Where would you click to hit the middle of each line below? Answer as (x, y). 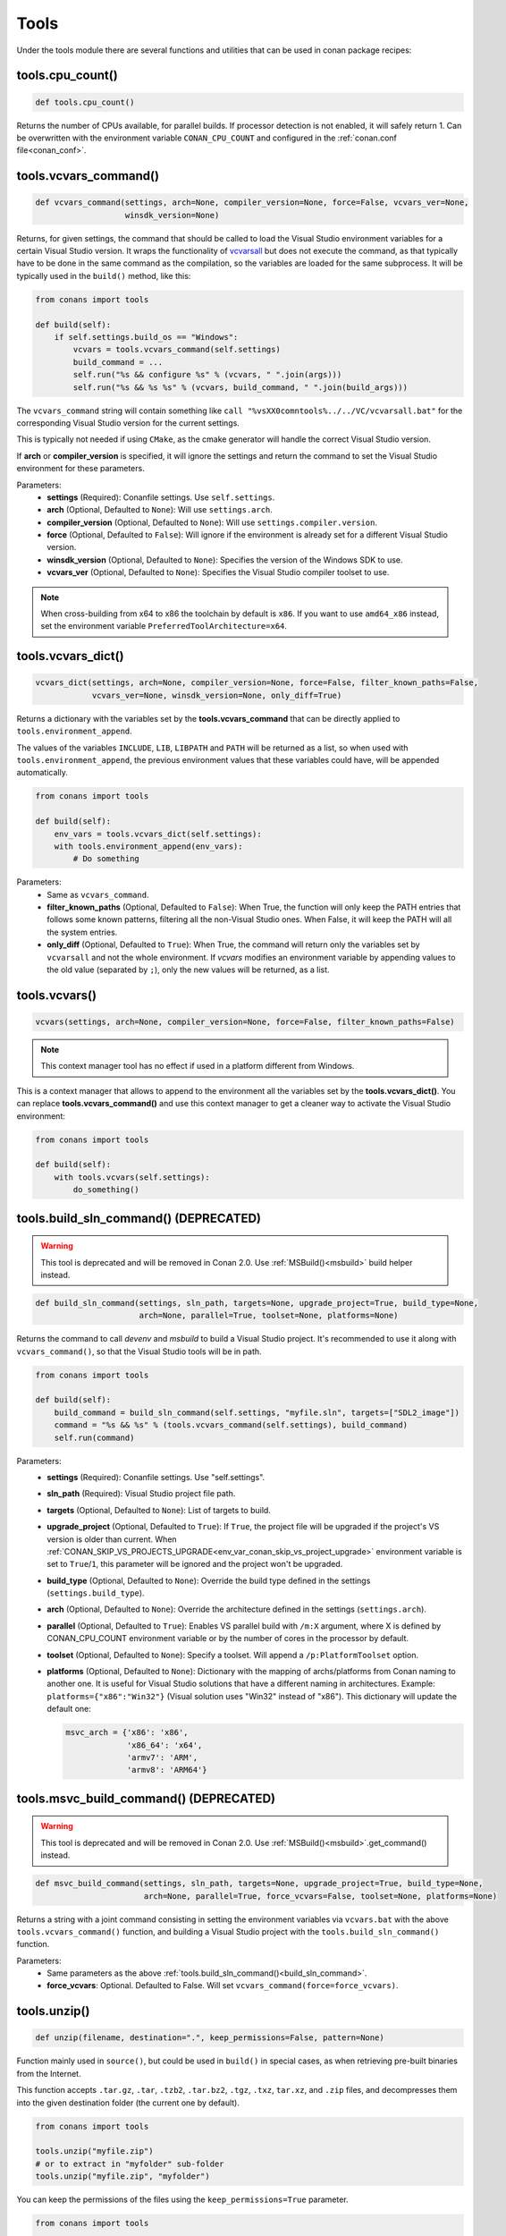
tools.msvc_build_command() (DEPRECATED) (146, 1798)
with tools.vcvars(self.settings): (132, 1177)
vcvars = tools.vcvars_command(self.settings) (177, 350)
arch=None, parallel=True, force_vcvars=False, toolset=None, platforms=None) (320, 1896)
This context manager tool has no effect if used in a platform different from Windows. (198, 1066)
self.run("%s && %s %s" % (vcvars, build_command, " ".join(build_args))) (240, 387)
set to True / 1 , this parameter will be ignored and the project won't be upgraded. (195, 1564)
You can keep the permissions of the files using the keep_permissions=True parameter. (182, 2199)
